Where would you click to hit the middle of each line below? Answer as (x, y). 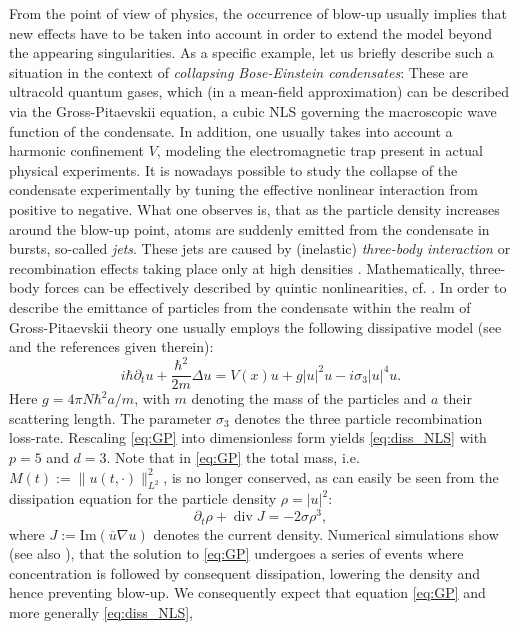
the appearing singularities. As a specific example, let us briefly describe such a (251, 52)
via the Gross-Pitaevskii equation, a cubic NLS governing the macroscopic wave (253, 110)
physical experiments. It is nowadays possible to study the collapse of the (233, 169)
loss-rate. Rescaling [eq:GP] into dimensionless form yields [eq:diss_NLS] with (248, 437)
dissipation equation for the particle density (143, 498)
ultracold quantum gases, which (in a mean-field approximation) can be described (259, 91)
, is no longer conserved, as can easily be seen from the (331, 476)
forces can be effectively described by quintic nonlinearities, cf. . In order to (275, 287)
